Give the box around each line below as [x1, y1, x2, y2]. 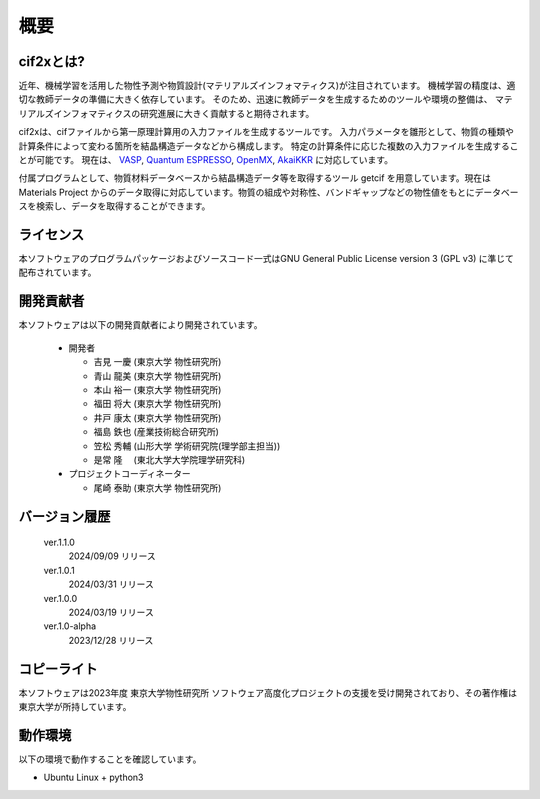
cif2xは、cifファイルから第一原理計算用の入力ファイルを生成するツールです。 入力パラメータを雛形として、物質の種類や [18, 126, 515, 138]
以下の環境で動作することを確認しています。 [18, 753, 202, 765]
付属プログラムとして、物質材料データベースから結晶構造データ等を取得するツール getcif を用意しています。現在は [18, 172, 492, 184]
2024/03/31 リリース [68, 578, 154, 590]
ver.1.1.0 [43, 536, 75, 549]
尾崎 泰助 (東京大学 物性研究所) [93, 481, 222, 494]
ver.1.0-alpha [43, 620, 97, 632]
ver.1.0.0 [43, 592, 78, 604]
